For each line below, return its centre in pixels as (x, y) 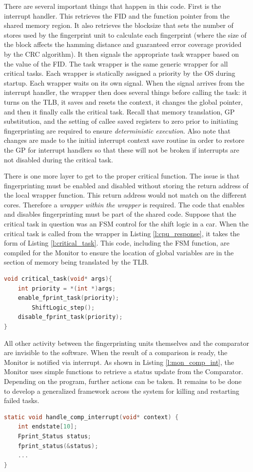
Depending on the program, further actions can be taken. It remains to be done (123, 381)
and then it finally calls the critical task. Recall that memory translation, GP (119, 111)
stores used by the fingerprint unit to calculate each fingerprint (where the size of (125, 34)
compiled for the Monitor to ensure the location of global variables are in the (119, 252)
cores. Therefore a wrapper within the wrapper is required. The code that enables (124, 204)
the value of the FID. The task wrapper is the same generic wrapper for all (116, 63)
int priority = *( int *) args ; (67, 288)
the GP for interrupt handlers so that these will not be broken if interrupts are (122, 149)
